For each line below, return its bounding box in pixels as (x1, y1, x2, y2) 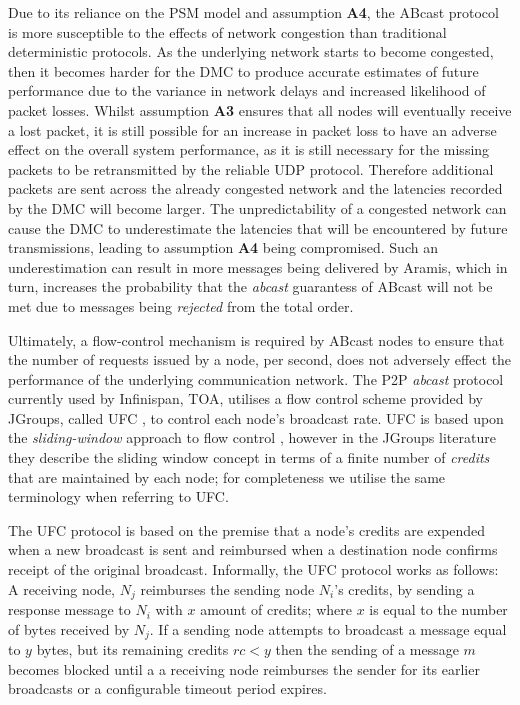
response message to (8, 599, 131, 620)
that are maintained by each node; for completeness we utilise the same (8, 466, 446, 487)
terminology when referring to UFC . (8, 486, 229, 507)
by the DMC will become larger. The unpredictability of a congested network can (8, 197, 507, 218)
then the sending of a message (275, 639, 459, 660)
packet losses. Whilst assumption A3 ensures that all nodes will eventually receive (8, 99, 512, 120)
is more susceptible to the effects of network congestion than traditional (8, 21, 447, 42)
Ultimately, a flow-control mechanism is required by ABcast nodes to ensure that (8, 329, 505, 350)
